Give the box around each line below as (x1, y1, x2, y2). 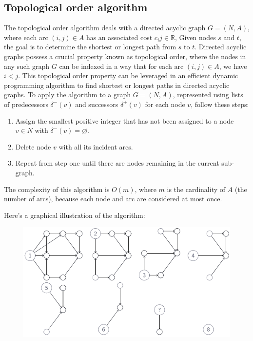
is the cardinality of (167, 184, 226, 194)
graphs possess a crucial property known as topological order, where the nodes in (4, 51, 246, 61)
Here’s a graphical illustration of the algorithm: (4, 210, 145, 220)
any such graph (4, 61, 50, 71)
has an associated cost (86, 32, 153, 42)
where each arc (4, 32, 48, 42)
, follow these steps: (191, 99, 249, 109)
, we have (219, 61, 247, 71)
